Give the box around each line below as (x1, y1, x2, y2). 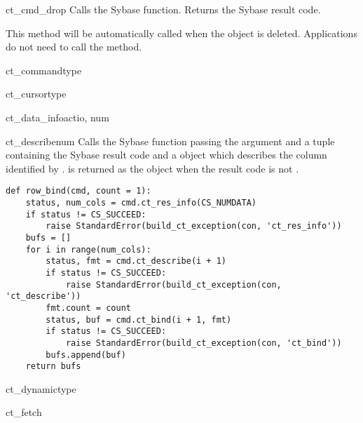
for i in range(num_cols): (25, 244, 151, 255)
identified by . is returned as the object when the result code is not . (6, 161, 299, 175)
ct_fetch (6, 405, 42, 419)
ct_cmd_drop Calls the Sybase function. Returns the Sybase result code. (6, 2, 321, 16)
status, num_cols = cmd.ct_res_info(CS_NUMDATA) (25, 198, 256, 208)
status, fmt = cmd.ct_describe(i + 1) (46, 256, 226, 267)
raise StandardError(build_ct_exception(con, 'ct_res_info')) (46, 221, 342, 231)
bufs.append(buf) (46, 349, 126, 360)
